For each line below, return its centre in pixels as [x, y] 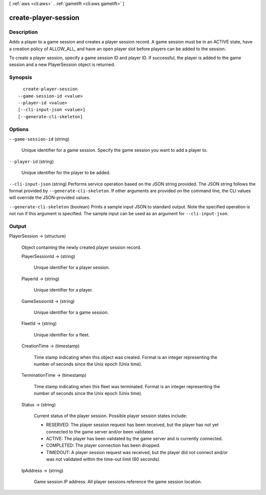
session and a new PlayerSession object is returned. [62, 65]
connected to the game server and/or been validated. [100, 431]
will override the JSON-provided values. [50, 198]
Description [23, 32]
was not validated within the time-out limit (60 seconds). [103, 459]
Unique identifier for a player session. [72, 267]
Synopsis [20, 77]
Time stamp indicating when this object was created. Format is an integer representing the [126, 357]
